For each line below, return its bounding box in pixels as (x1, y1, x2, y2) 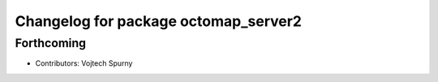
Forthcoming (15, 36, 87, 50)
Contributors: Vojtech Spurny (35, 58, 133, 68)
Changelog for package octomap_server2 (15, 12, 302, 30)
